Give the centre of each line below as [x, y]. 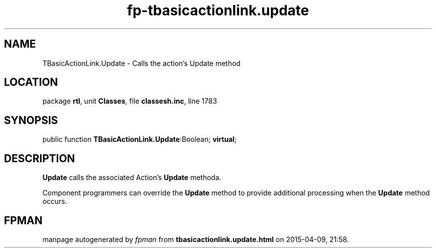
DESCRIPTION [40, 158]
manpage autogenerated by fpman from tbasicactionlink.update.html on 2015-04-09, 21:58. [196, 239]
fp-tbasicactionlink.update [218, 10]
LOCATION [31, 82]
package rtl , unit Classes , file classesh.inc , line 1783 [130, 101]
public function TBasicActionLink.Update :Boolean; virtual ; [140, 139]
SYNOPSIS [31, 120]
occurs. [55, 201]
